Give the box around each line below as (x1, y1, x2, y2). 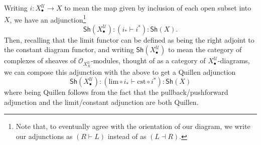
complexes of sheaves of (4, 55, 76, 66)
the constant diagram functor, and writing (4, 44, 134, 55)
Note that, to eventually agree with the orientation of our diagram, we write (16, 121, 250, 131)
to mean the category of (168, 44, 242, 55)
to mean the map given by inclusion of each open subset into (64, 3, 251, 13)
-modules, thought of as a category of (91, 55, 206, 66)
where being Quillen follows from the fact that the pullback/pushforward (4, 87, 228, 97)
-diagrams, (217, 55, 250, 66)
